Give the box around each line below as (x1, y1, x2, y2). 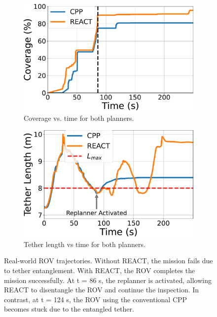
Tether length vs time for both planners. (24, 239, 145, 249)
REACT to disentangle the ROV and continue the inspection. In (4, 284, 199, 295)
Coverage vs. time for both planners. (24, 112, 134, 123)
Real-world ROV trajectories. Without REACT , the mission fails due (4, 255, 213, 266)
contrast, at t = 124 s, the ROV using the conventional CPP (4, 294, 187, 304)
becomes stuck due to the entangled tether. (4, 304, 134, 314)
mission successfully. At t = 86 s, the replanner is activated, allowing (4, 275, 212, 285)
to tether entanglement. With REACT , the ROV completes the (4, 265, 195, 275)
